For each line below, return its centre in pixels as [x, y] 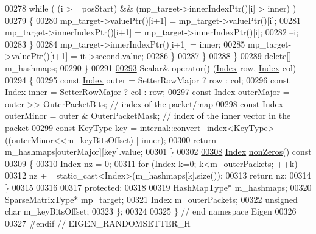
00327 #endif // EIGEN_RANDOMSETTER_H [98, 223]
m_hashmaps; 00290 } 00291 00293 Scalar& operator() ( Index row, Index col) [151, 67]
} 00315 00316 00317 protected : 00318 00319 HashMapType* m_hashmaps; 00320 [158, 187]
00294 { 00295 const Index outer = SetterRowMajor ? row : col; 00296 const [147, 80]
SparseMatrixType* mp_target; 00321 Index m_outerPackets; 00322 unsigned [151, 199]
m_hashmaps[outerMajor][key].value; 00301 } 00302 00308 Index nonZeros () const [158, 151]
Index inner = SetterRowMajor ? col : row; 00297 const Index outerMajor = [147, 92]
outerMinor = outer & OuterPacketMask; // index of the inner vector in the [148, 115]
